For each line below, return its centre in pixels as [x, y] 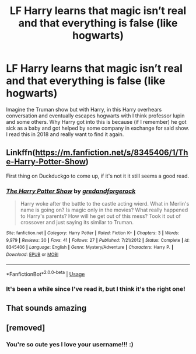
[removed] [26, 328]
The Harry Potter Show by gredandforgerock [71, 191]
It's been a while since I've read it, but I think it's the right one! [96, 289]
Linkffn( [21, 153]
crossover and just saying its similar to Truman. [77, 223]
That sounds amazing [46, 308]
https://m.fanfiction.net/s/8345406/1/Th [112, 153]
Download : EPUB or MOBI [32, 255]
